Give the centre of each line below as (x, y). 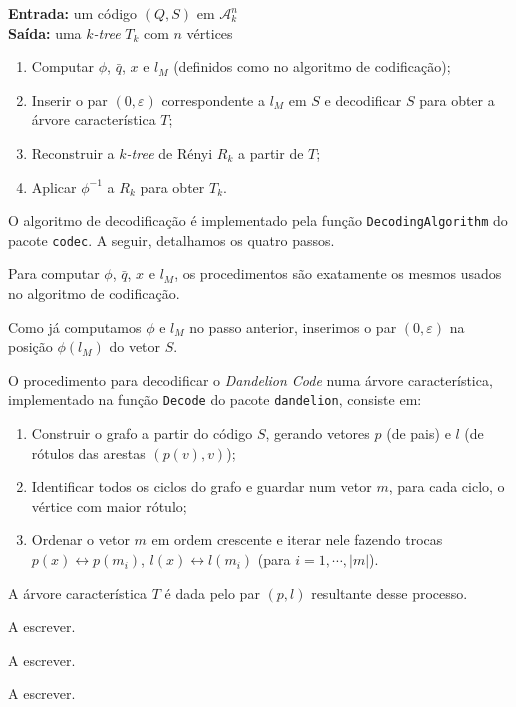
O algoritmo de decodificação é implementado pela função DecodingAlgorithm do (258, 220)
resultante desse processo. (389, 592)
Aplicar (54, 186)
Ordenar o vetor (80, 539)
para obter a (457, 99)
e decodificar (363, 99)
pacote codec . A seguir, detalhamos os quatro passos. (171, 239)
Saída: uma (45, 32)
